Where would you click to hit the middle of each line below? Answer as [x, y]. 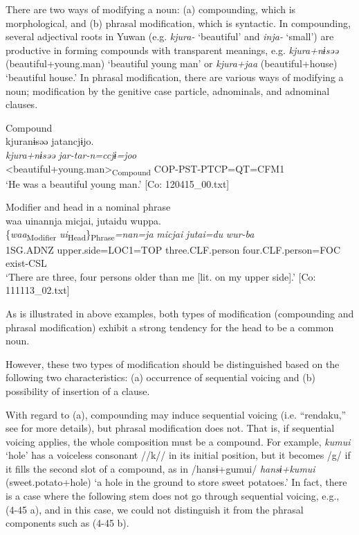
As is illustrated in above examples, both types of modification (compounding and [180, 313]
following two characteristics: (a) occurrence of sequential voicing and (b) [160, 377]
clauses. [22, 104]
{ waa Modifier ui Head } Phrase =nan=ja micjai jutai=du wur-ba [130, 235]
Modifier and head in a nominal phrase [88, 207]
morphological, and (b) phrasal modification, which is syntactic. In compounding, [178, 23]
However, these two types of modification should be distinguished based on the [173, 363]
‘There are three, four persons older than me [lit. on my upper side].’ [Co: [161, 276]
